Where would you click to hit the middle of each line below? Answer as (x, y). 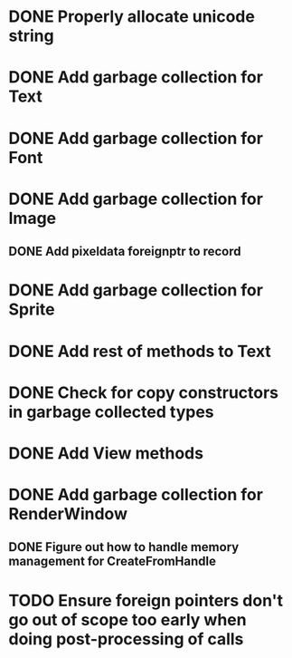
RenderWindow (68, 514)
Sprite (32, 310)
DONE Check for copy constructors (144, 392)
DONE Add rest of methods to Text (140, 351)
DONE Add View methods (106, 453)
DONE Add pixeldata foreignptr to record (125, 252)
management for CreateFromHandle (112, 561)
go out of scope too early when (127, 619)
